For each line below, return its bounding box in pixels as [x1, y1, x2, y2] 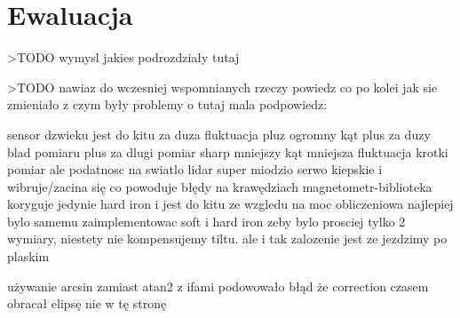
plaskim [7, 247, 50, 266]
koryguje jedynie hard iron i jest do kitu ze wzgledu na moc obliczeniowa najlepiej [7, 195, 454, 213]
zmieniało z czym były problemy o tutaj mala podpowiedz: [7, 95, 328, 114]
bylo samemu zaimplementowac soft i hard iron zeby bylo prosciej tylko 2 [7, 211, 406, 230]
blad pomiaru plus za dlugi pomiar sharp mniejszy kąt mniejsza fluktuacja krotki [7, 142, 448, 161]
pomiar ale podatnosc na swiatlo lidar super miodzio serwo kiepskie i [7, 160, 383, 179]
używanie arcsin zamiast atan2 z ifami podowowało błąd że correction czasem [7, 276, 429, 295]
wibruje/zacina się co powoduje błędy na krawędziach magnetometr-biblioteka [7, 177, 432, 195]
